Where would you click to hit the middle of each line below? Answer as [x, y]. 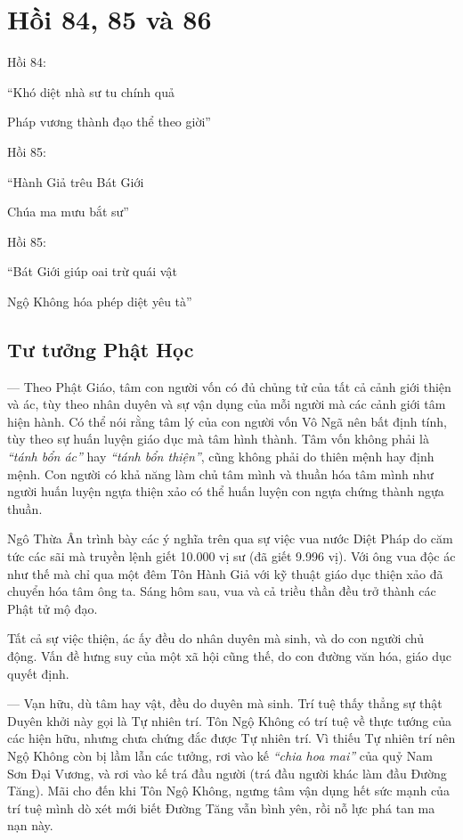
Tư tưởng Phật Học [101, 349]
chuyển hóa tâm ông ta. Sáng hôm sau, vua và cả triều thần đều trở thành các [222, 591]
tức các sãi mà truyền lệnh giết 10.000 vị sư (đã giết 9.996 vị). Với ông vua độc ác [231, 556]
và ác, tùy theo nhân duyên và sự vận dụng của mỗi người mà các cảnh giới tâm [227, 404]
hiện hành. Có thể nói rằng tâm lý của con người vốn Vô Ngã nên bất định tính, [227, 421]
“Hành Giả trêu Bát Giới [76, 181]
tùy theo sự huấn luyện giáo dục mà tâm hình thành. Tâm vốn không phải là [218, 439]
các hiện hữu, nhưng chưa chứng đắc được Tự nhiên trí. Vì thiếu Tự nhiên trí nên [231, 738]
